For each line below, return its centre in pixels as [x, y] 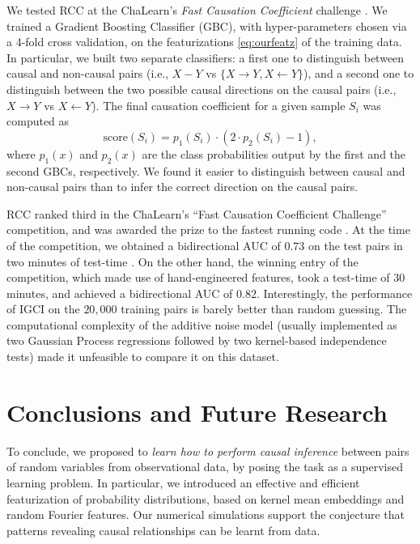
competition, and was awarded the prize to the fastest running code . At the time [208, 229]
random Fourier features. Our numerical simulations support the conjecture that [206, 514]
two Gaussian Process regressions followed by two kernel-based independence [197, 340]
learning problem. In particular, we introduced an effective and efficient [183, 482]
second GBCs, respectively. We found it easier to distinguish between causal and [206, 170]
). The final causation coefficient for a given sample [218, 105]
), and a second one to [359, 73]
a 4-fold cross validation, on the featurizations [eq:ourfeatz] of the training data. [204, 42]
